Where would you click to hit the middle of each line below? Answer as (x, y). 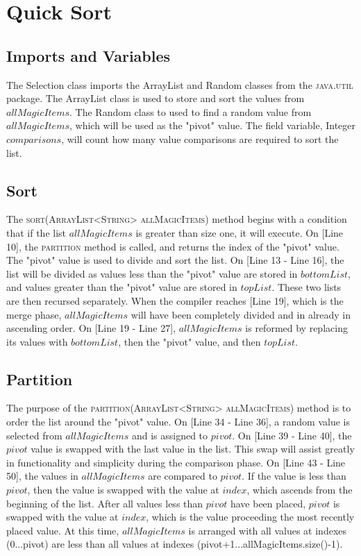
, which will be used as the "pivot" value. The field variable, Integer (213, 125)
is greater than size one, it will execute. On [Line (240, 232)
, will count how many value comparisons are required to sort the (200, 138)
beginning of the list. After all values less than (105, 503)
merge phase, (34, 314)
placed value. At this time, (63, 530)
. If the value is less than (294, 476)
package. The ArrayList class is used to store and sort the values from (156, 98)
